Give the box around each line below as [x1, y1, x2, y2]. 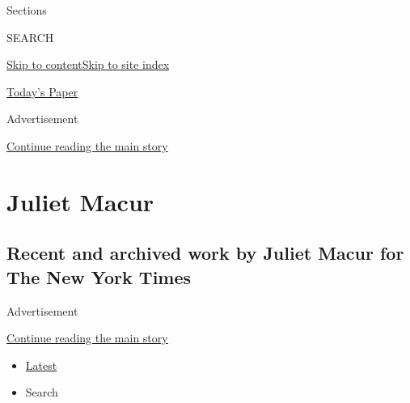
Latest [25, 356, 57, 373]
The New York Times [6, 264, 192, 289]
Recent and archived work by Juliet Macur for [6, 240, 404, 265]
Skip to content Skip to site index [6, 56, 170, 73]
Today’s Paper [6, 83, 78, 100]
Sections [6, 2, 47, 18]
